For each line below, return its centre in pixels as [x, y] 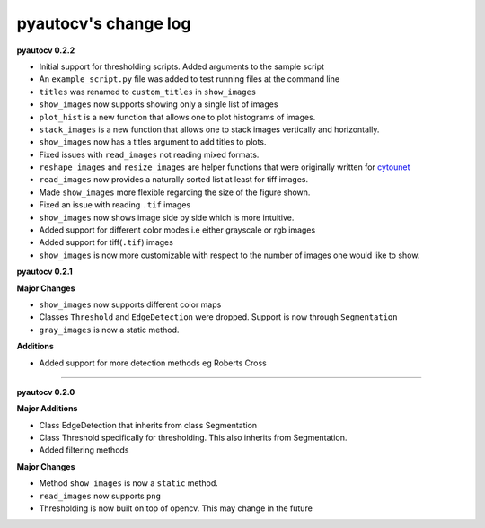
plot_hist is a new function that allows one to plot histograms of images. [177, 117]
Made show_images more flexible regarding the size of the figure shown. [175, 192]
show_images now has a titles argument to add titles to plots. [153, 142]
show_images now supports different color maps [130, 304]
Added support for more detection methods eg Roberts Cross [153, 363]
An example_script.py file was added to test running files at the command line [190, 79]
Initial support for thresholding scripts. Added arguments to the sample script [182, 66]
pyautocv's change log [104, 23]
